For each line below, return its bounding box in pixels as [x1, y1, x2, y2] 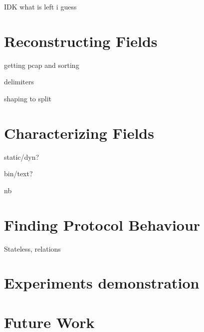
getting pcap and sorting [4, 59, 79, 70]
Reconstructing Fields [4, 30, 158, 51]
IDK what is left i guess [4, 1, 77, 11]
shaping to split [4, 93, 52, 103]
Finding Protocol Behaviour [4, 214, 201, 235]
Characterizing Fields [4, 122, 154, 143]
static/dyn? [4, 151, 39, 162]
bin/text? [4, 168, 33, 179]
